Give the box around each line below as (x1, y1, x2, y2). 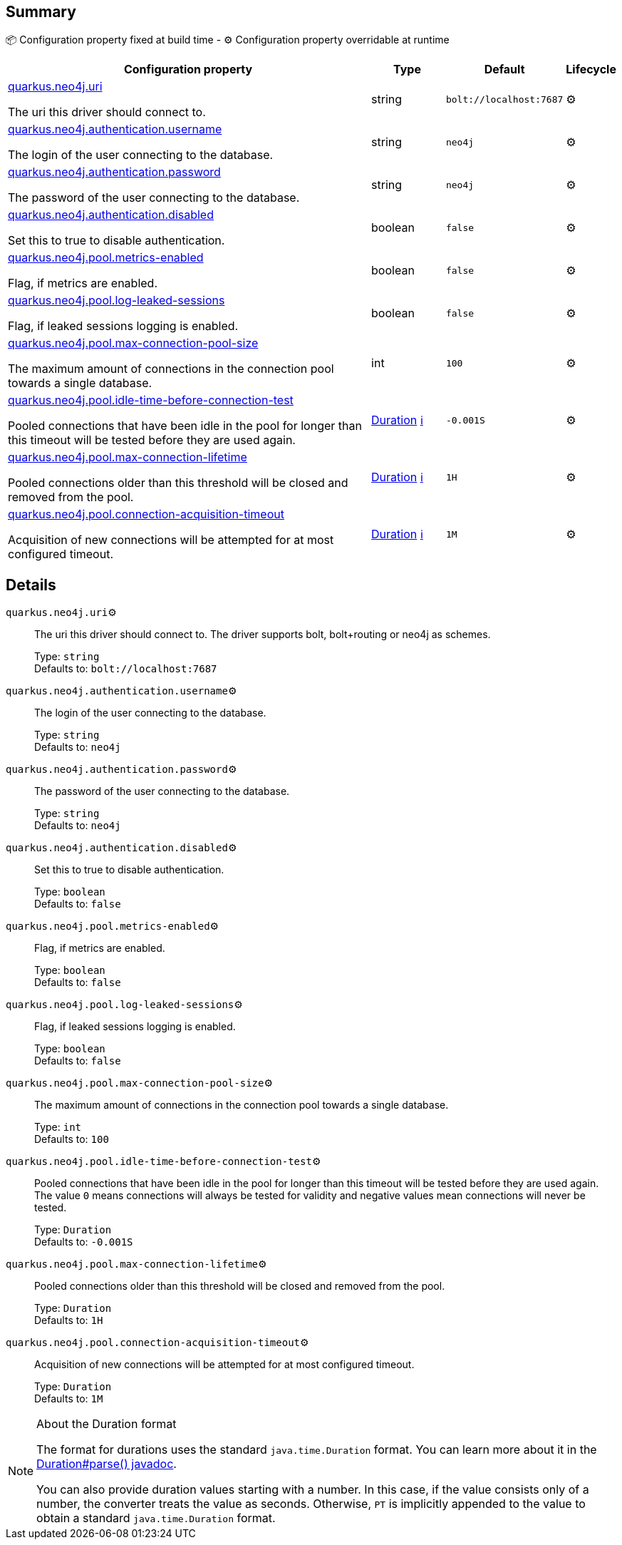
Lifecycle (566, 62, 616, 77)
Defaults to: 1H (34, 1314, 103, 1327)
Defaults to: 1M (34, 1392, 103, 1405)
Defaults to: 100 (34, 1133, 109, 1146)
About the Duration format (36, 1417, 177, 1432)
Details (6, 575, 56, 594)
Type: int (34, 1121, 82, 1134)
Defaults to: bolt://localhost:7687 (34, 662, 217, 675)
